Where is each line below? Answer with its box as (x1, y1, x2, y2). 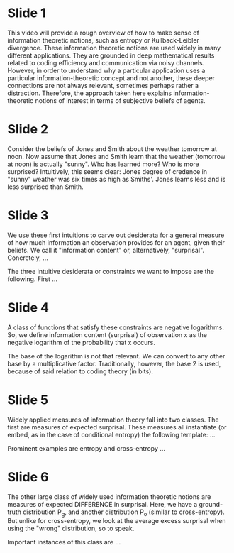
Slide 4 (7, 300, 50, 315)
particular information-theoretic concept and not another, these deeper (7, 73, 215, 82)
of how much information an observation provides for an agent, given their (7, 238, 225, 246)
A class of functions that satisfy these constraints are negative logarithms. (7, 323, 225, 332)
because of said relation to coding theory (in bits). (7, 367, 154, 376)
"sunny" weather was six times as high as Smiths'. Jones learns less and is (7, 175, 226, 183)
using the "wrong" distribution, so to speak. (7, 524, 135, 533)
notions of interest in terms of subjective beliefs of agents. (35, 96, 206, 104)
